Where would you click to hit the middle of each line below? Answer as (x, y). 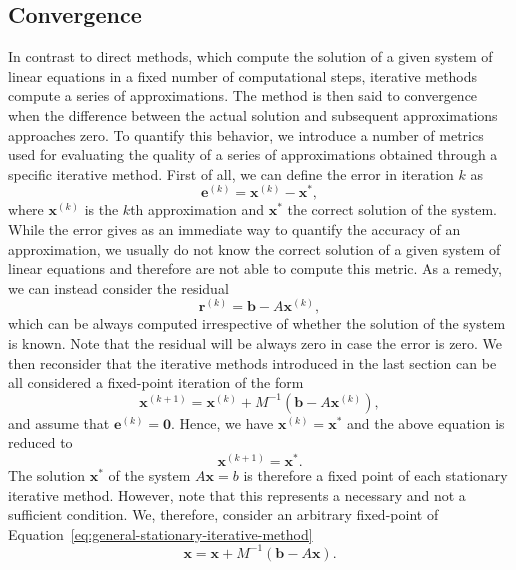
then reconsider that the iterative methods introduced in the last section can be (252, 362)
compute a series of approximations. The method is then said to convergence (243, 95)
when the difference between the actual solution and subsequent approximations (253, 114)
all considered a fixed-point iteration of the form (156, 382)
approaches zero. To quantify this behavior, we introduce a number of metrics (246, 134)
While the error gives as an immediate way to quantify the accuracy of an (234, 229)
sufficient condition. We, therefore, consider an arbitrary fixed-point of (223, 514)
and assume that (59, 422)
